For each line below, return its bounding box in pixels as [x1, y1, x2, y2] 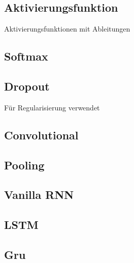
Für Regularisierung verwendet [4, 102, 100, 112]
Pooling [4, 157, 45, 172]
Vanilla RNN [4, 187, 74, 202]
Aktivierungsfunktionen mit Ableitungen [4, 23, 130, 34]
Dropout [4, 78, 50, 94]
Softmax [4, 48, 48, 64]
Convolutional [4, 127, 79, 142]
